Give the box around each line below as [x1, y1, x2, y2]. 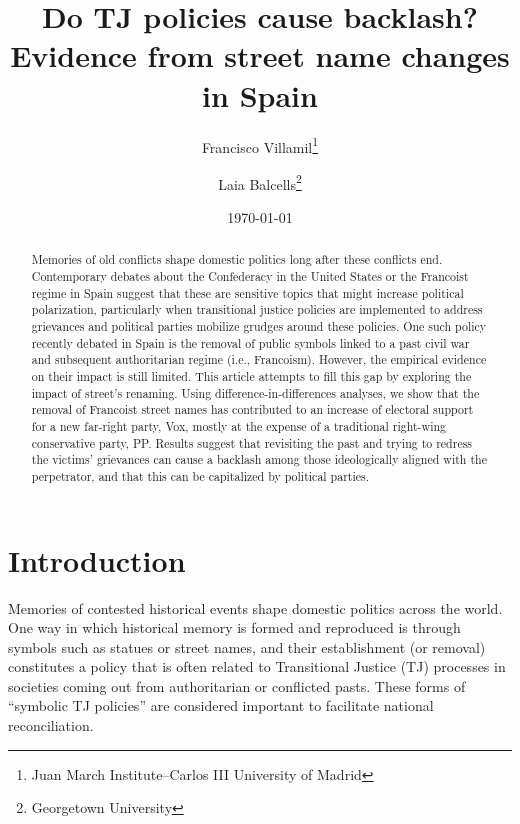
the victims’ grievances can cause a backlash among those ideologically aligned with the [31, 451, 487, 468]
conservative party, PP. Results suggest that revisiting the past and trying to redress [31, 434, 473, 451]
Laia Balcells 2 [218, 170, 302, 194]
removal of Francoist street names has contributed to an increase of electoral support [31, 401, 474, 418]
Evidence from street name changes [10, 35, 510, 76]
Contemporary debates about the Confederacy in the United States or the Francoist [31, 268, 469, 285]
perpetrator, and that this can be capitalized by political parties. [31, 467, 370, 484]
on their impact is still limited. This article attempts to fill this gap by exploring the [31, 367, 472, 384]
